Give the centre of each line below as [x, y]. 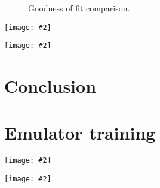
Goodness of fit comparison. [79, 8]
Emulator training [80, 133]
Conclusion [50, 86]
